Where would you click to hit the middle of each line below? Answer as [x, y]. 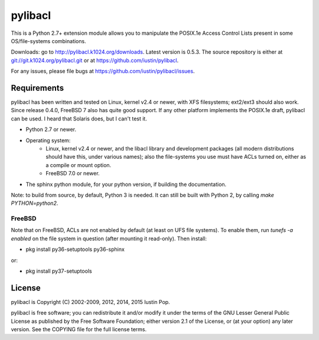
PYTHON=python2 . [35, 203]
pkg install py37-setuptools [59, 271]
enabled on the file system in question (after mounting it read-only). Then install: [109, 238]
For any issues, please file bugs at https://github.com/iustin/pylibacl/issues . [103, 71]
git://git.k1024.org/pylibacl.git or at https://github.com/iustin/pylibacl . [95, 60]
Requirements [38, 88]
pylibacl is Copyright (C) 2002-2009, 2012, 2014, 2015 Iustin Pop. [91, 302]
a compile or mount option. [79, 165]
